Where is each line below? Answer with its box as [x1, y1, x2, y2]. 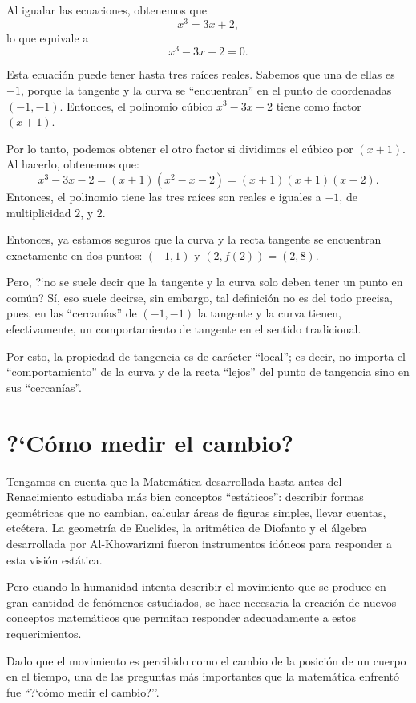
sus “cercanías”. [6, 378, 82, 395]
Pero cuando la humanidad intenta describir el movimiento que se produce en [6, 578, 386, 595]
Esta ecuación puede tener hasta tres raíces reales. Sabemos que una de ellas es [6, 66, 395, 83]
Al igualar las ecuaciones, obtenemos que [6, 2, 207, 18]
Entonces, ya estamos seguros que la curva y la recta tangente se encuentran [6, 231, 382, 248]
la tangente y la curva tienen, [197, 305, 341, 321]
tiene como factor [276, 97, 361, 114]
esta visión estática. [6, 551, 103, 568]
